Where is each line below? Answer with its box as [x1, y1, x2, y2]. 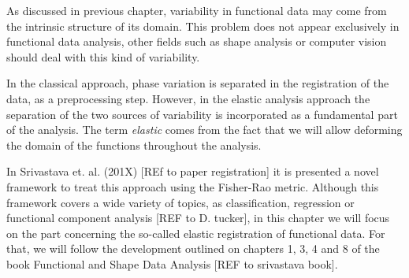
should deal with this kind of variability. [6, 48, 200, 65]
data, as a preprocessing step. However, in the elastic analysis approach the [6, 90, 370, 106]
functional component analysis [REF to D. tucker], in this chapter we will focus [6, 209, 390, 226]
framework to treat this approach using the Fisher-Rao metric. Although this [6, 178, 379, 195]
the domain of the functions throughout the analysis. [6, 136, 262, 153]
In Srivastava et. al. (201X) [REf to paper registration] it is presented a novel [6, 163, 379, 180]
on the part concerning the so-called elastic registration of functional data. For [6, 224, 385, 241]
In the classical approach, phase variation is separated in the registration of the [6, 75, 389, 91]
